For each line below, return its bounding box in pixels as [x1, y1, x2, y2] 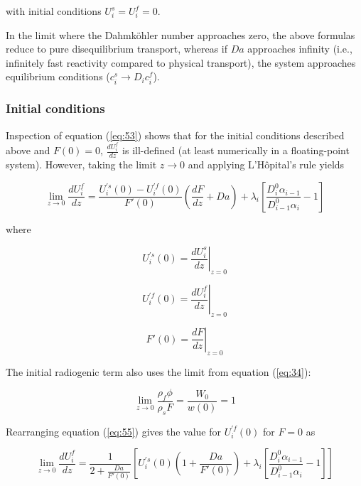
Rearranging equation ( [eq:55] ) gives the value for [6, 423, 221, 438]
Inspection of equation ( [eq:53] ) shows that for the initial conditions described [6, 127, 345, 142]
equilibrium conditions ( [6, 69, 110, 84]
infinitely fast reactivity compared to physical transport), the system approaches [6, 55, 356, 70]
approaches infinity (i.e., [247, 41, 352, 56]
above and [6, 143, 50, 158]
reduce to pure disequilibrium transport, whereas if [6, 41, 228, 56]
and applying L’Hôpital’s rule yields [188, 157, 345, 172]
